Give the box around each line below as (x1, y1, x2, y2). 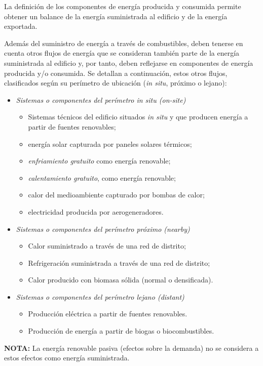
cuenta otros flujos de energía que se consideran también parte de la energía (4, 48, 240, 58)
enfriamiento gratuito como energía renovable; (28, 155, 171, 166)
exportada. (4, 21, 37, 31)
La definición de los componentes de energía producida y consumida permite (4, 1, 241, 11)
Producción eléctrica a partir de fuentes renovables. (28, 308, 187, 319)
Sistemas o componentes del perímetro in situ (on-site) (16, 94, 186, 105)
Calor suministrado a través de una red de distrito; (28, 240, 186, 251)
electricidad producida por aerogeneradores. (28, 206, 164, 217)
